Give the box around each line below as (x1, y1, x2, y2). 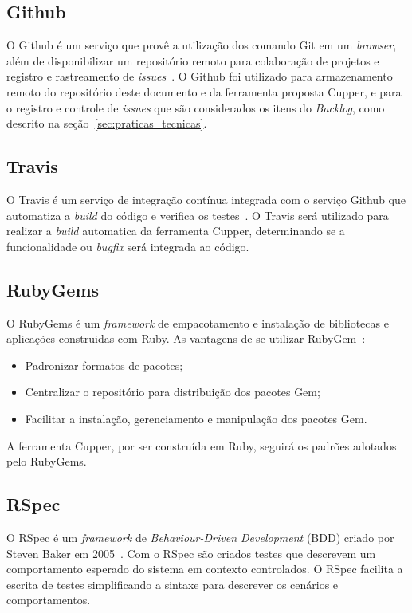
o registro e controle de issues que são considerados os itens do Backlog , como (6, 99, 385, 116)
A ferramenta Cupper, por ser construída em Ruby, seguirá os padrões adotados (6, 437, 397, 454)
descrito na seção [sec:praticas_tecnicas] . (6, 115, 207, 132)
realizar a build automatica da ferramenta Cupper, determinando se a (6, 222, 345, 239)
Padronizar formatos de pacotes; (25, 356, 183, 373)
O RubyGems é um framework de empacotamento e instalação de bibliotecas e (6, 314, 389, 331)
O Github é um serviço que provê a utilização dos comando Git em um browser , (6, 37, 397, 53)
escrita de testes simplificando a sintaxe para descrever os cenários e (6, 576, 339, 592)
